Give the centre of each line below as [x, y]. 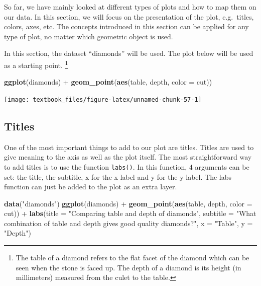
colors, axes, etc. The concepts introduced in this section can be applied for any [126, 26]
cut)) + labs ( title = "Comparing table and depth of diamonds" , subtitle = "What [130, 213]
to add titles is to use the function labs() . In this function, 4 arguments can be [127, 166]
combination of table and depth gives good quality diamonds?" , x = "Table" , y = [128, 223]
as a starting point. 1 [36, 64]
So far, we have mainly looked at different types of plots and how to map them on [130, 7]
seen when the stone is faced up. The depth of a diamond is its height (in [128, 267]
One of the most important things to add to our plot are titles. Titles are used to [129, 147]
